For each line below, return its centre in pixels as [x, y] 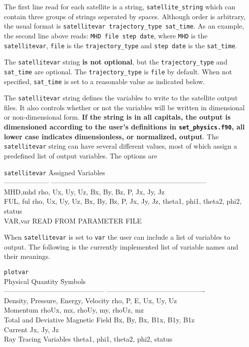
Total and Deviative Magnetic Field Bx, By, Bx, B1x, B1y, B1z [99, 320]
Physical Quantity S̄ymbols [45, 281]
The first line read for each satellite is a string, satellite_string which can [120, 6]
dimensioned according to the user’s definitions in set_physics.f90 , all [124, 127]
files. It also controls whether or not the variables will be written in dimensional [124, 107]
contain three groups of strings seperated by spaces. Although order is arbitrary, [125, 16]
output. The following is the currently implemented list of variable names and [121, 246]
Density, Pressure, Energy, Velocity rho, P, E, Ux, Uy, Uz [91, 300]
